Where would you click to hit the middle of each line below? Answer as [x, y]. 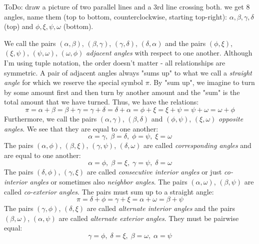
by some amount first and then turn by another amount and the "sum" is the [122, 92]
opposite [231, 118]
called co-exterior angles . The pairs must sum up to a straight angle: [109, 191]
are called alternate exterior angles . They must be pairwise [149, 218]
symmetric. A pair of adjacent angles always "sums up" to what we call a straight [128, 72]
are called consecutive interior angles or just [154, 172]
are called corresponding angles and [197, 145]
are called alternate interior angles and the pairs [161, 208]
